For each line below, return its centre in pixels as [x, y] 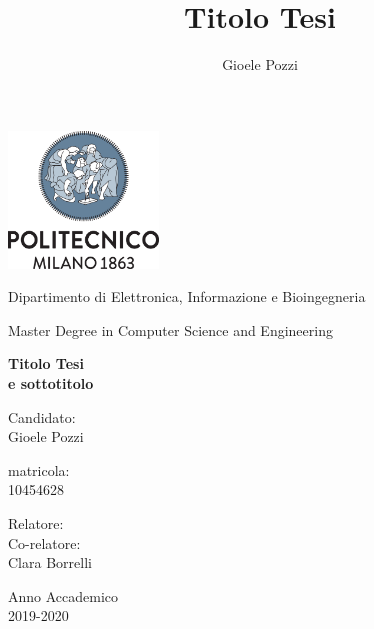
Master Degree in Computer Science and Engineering [170, 329]
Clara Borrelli [50, 562]
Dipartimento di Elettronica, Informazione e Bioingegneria [187, 296]
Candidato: [42, 416]
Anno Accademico [63, 595]
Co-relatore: [44, 542]
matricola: [39, 469]
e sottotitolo [51, 382]
